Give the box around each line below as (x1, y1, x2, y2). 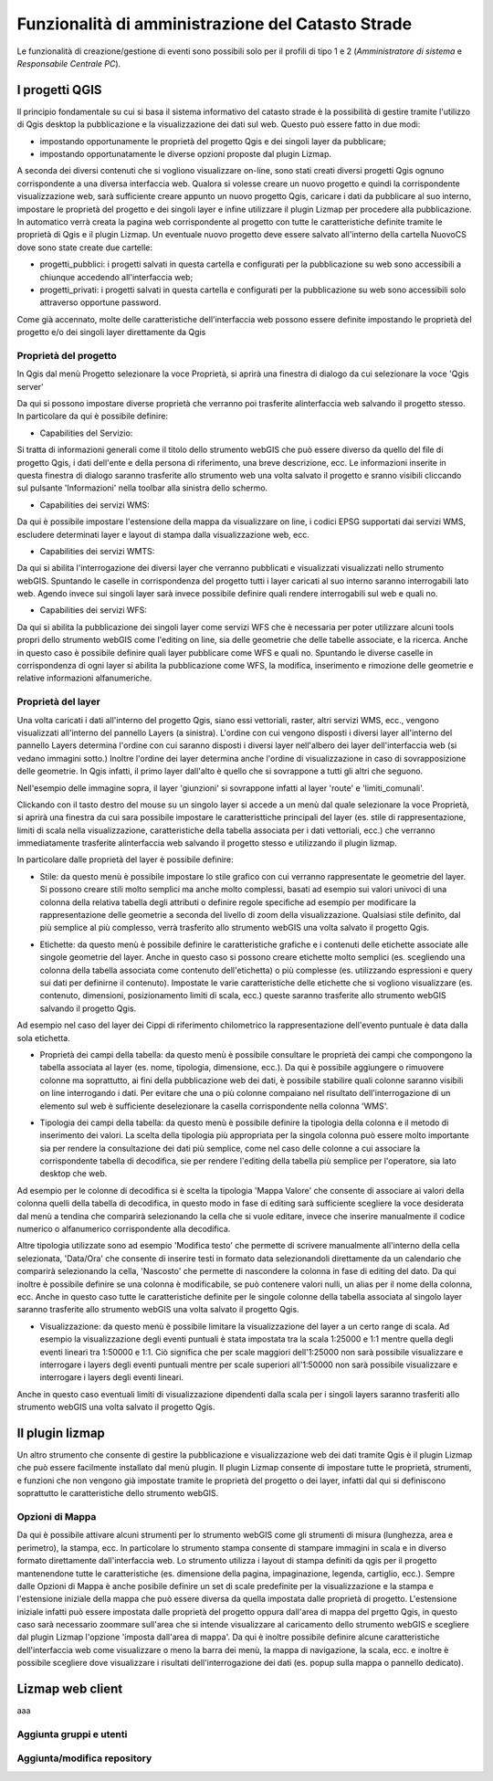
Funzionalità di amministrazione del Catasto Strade (16, 14, 413, 34)
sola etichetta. (16, 1032, 70, 1043)
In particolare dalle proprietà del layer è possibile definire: (16, 854, 235, 865)
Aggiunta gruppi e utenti (16, 1727, 128, 1740)
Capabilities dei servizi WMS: (39, 499, 150, 511)
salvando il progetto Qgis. (39, 1003, 137, 1014)
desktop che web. (39, 1168, 108, 1179)
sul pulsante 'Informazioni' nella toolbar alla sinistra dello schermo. (16, 482, 268, 493)
